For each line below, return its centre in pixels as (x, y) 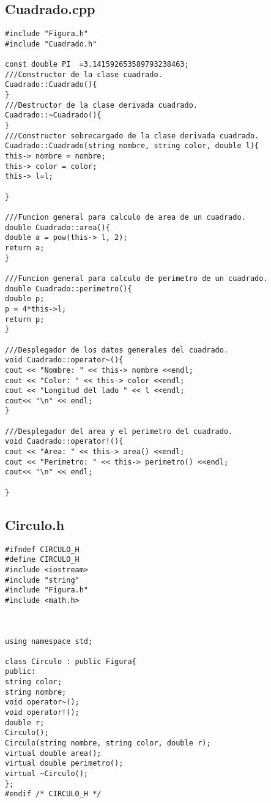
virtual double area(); (53, 753)
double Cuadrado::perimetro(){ (69, 289)
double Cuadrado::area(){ (58, 227)
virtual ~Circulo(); (47, 774)
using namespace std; (49, 641)
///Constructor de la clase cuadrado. (84, 74)
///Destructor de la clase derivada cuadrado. (101, 105)
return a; (25, 248)
